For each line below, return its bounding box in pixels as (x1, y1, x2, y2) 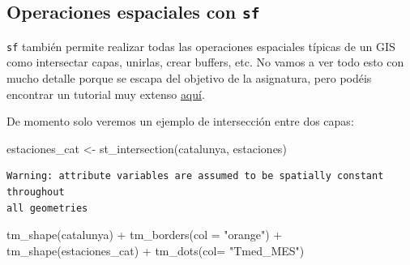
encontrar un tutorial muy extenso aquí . (6, 85, 205, 102)
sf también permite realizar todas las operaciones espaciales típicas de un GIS (6, 37, 395, 54)
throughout (6, 186, 65, 198)
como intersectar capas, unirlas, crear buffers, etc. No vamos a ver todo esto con (6, 53, 404, 71)
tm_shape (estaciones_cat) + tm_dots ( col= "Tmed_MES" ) (6, 241, 305, 259)
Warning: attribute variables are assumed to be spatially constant (6, 170, 384, 182)
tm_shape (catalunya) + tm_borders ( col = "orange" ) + (6, 226, 283, 243)
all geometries (6, 202, 88, 214)
